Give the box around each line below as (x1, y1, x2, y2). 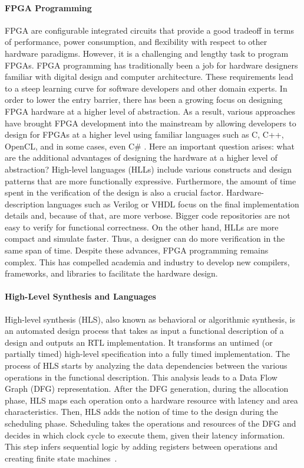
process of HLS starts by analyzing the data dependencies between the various (5, 359, 288, 372)
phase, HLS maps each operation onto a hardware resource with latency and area (5, 394, 298, 406)
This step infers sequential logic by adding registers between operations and (5, 440, 278, 453)
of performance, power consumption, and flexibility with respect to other (5, 35, 267, 48)
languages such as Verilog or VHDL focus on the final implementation (47, 197, 299, 210)
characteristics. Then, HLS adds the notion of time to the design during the (5, 405, 278, 418)
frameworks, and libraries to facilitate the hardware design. (5, 267, 218, 279)
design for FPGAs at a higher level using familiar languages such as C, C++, (5, 128, 284, 141)
